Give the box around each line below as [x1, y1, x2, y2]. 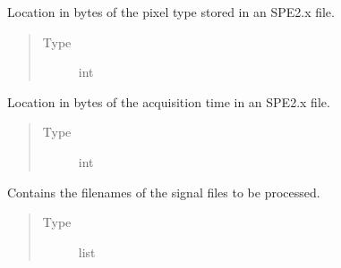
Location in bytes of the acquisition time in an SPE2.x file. [7, 92, 330, 111]
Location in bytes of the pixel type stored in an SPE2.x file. [7, 3, 335, 21]
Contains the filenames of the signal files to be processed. [7, 182, 320, 201]
